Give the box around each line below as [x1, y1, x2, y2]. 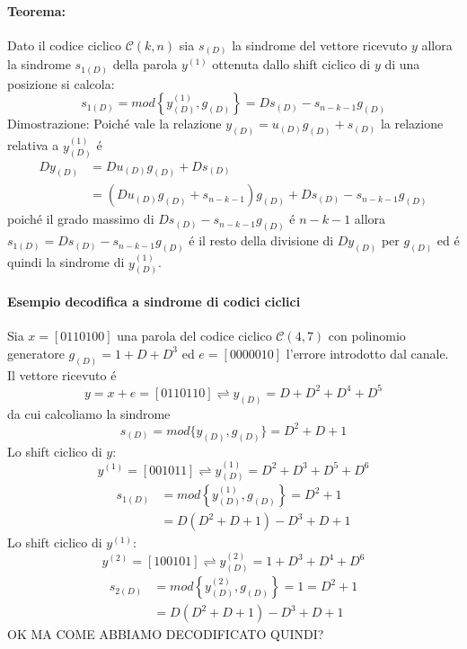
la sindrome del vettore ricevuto [232, 35, 408, 54]
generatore [7, 343, 65, 362]
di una [384, 55, 420, 74]
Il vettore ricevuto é [7, 365, 117, 384]
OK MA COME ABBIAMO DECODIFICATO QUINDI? [7, 625, 324, 644]
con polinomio [328, 326, 406, 345]
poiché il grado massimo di [7, 209, 154, 228]
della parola [112, 55, 178, 74]
